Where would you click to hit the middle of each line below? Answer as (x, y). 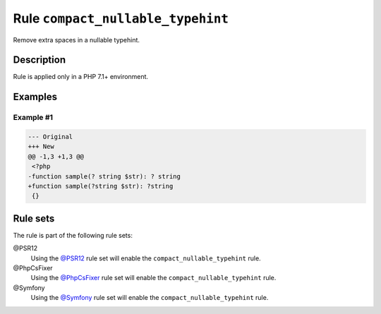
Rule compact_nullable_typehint (121, 18)
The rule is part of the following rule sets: (73, 235)
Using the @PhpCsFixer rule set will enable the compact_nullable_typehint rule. (153, 278)
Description (40, 60)
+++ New (41, 147)
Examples (35, 97)
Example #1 (33, 118)
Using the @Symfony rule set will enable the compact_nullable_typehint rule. (150, 298)
